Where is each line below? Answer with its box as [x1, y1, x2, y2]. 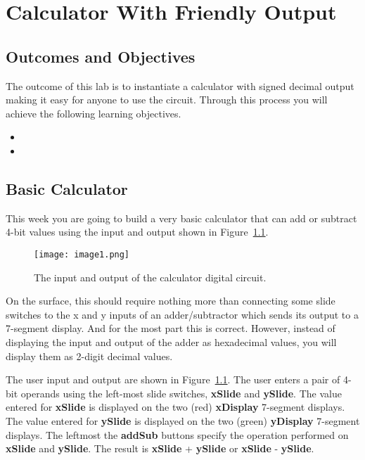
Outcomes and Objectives [6, 45, 196, 67]
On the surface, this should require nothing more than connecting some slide [6, 293, 335, 308]
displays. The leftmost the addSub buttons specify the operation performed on [6, 427, 349, 442]
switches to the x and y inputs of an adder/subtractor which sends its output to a [6, 307, 359, 321]
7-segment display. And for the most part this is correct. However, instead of [6, 321, 335, 336]
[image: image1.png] [34, 249, 130, 260]
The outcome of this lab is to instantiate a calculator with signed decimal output [6, 78, 354, 93]
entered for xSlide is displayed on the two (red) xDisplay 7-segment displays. [6, 400, 345, 414]
